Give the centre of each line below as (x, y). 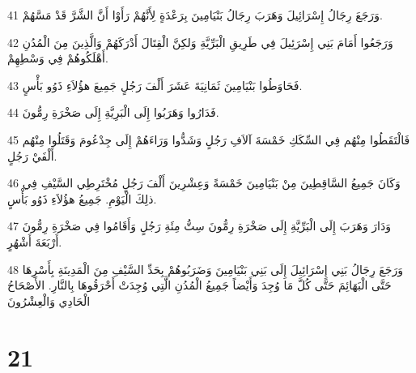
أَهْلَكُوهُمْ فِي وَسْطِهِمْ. (58, 58)
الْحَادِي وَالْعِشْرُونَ (49, 300)
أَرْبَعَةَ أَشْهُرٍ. (35, 241)
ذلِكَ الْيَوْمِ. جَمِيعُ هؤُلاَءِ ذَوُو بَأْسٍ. (82, 198)
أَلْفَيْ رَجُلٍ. (32, 155)
